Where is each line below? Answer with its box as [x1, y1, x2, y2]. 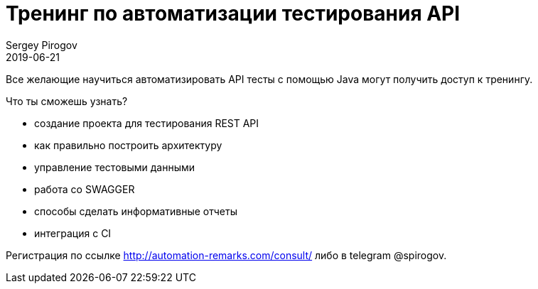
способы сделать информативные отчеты [34, 205, 237, 217]
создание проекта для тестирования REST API [34, 116, 259, 129]
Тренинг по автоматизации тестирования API [6, 1, 461, 26]
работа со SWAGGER [34, 182, 135, 195]
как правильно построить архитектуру [34, 138, 222, 151]
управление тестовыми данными [34, 160, 195, 173]
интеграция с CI [34, 227, 112, 239]
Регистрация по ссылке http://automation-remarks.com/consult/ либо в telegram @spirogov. [6, 249, 447, 261]
